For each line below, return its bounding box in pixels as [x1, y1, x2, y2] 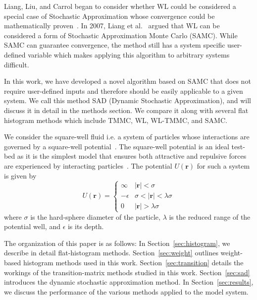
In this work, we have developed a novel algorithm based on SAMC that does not [4, 76, 251, 86]
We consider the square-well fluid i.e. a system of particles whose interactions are [4, 131, 250, 142]
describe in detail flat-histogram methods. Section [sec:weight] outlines [4, 247, 218, 258]
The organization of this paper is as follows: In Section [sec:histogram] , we [4, 238, 230, 248]
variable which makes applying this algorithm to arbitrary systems [28, 49, 230, 60]
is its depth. [67, 221, 104, 232]
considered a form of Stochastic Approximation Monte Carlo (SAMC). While [4, 30, 238, 40]
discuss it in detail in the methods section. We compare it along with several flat [4, 105, 249, 115]
